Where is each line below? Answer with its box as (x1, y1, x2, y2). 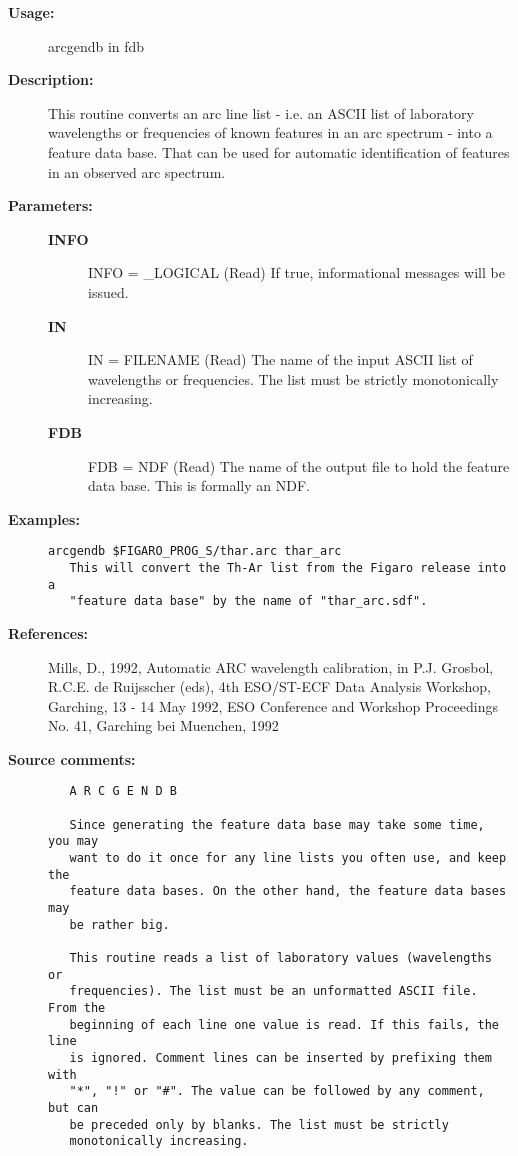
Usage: (8, 2, 55, 22)
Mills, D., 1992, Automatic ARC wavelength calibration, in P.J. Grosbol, (48, 656, 494, 677)
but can (48, 1100, 99, 1115)
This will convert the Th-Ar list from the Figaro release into (69, 560, 507, 575)
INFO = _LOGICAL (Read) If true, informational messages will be (88, 262, 505, 283)
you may (48, 834, 99, 849)
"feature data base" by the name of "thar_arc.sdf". (69, 594, 428, 609)
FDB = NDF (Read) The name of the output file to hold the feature (88, 455, 510, 476)
